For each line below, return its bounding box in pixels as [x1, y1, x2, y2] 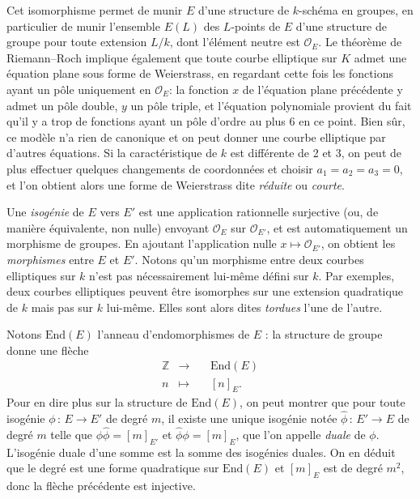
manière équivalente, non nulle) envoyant [6, 219, 210, 236]
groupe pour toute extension [6, 33, 147, 50]
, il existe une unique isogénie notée [161, 410, 337, 427]
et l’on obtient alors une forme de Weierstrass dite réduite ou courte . [6, 176, 345, 193]
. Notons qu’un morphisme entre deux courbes [134, 250, 364, 267]
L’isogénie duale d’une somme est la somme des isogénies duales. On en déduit [6, 443, 396, 460]
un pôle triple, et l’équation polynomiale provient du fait [130, 96, 412, 113]
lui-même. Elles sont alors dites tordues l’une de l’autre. [106, 298, 383, 315]
